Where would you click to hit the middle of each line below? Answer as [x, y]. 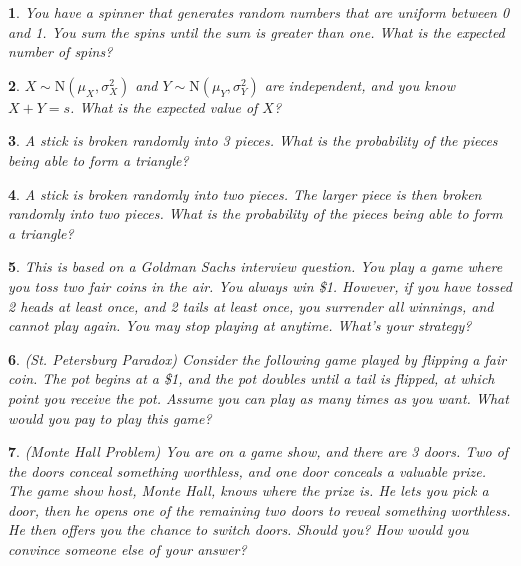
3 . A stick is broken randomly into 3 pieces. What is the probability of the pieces [253, 140]
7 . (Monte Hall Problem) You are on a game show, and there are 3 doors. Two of [258, 451]
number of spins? [60, 51]
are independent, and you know [359, 84]
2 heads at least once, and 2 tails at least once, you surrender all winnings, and [251, 305]
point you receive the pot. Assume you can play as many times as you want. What [258, 397]
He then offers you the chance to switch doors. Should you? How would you [238, 529]
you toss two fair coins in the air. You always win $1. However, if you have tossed [260, 285]
